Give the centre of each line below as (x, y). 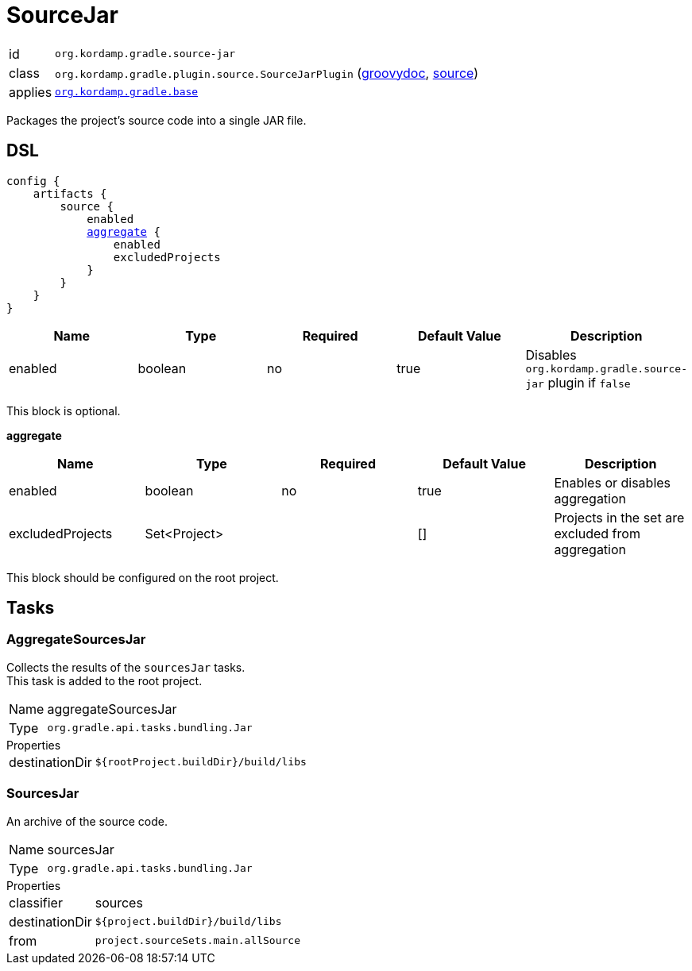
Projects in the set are (619, 517)
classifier (36, 902)
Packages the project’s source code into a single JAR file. (157, 120)
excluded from (597, 533)
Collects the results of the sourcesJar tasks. (126, 667)
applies (31, 92)
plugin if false (589, 382)
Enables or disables (613, 482)
